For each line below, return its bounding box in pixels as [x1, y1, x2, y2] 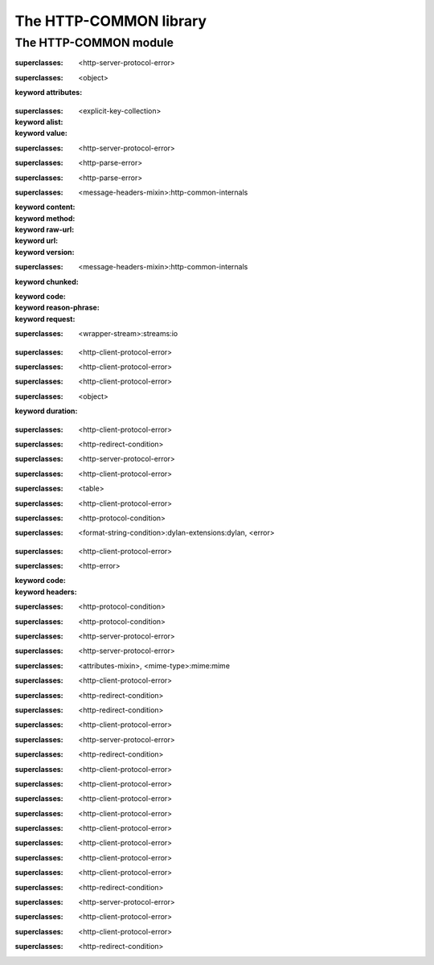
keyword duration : [14, 406, 78, 416]
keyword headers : [14, 587, 77, 597]
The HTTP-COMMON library [14, 12, 207, 30]
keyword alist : [14, 117, 63, 126]
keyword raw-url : [14, 225, 75, 235]
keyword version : [14, 247, 75, 257]
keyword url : [14, 236, 59, 245]
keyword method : [14, 213, 76, 223]
